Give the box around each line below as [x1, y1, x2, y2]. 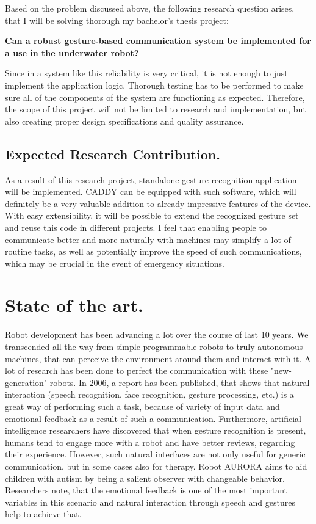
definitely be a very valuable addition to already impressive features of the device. [5, 197, 311, 209]
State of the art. [5, 293, 143, 318]
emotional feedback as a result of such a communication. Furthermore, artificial [5, 412, 301, 424]
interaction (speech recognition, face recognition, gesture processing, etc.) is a [5, 388, 294, 401]
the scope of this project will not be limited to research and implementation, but [5, 103, 306, 115]
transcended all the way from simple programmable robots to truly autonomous [5, 340, 303, 353]
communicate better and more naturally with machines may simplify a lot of [5, 233, 291, 246]
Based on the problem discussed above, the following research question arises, [5, 2, 295, 14]
